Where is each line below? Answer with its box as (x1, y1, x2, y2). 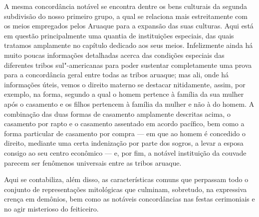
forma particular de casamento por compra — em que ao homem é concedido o (4, 128, 246, 138)
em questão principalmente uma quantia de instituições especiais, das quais (4, 30, 234, 40)
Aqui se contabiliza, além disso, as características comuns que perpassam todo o (4, 174, 249, 185)
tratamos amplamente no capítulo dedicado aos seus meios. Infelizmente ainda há (4, 40, 253, 50)
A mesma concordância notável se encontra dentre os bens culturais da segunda (4, 1, 248, 11)
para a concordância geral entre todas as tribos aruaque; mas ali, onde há (4, 69, 229, 80)
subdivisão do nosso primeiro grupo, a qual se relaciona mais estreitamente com (4, 10, 248, 21)
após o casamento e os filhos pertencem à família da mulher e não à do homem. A (4, 98, 255, 109)
